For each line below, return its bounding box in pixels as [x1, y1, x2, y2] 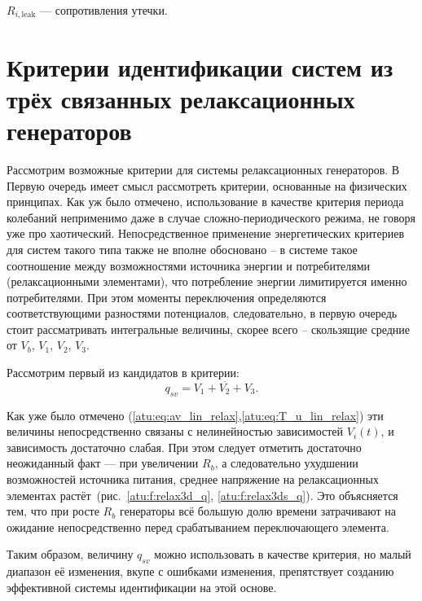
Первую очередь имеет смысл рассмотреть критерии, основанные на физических [7, 177, 407, 194]
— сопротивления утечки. [40, 2, 168, 18]
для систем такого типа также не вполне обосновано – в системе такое [7, 240, 358, 257]
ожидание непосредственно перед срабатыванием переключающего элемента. [7, 518, 389, 535]
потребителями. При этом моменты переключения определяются [7, 288, 327, 305]
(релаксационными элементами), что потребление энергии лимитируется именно [7, 273, 407, 290]
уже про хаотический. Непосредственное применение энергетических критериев [7, 225, 405, 242]
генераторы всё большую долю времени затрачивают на [119, 502, 396, 520]
